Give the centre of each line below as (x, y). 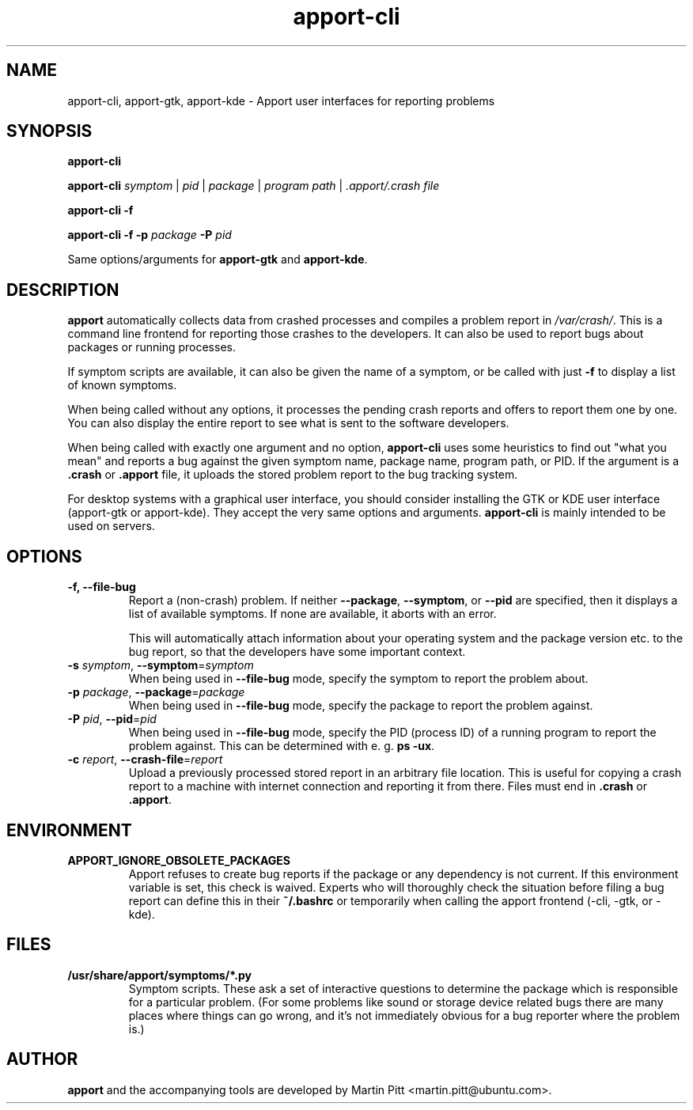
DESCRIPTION (63, 290)
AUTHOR (42, 1059)
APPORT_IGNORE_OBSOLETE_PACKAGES (179, 860)
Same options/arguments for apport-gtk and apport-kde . (218, 260)
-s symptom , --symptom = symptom (161, 665)
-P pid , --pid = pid (112, 719)
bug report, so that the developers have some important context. (297, 652)
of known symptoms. (122, 385)
